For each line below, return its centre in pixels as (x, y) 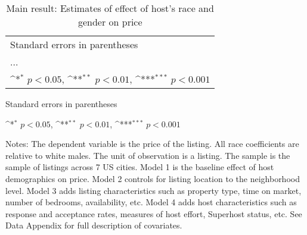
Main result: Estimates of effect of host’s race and (110, 8)
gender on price (110, 22)
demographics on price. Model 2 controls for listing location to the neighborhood (153, 178)
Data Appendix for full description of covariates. (94, 225)
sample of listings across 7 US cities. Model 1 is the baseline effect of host (140, 167)
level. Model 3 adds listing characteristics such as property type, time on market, (153, 190)
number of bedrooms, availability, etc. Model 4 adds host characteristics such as (151, 202)
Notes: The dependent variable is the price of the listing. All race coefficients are (152, 144)
